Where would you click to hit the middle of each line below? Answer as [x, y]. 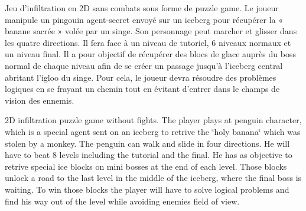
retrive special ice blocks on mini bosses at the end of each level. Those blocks [146, 166]
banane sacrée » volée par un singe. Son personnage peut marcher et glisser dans [151, 31]
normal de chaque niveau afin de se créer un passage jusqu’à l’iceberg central [144, 65]
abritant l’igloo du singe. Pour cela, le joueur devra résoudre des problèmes [141, 77]
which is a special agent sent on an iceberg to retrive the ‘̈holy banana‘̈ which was [153, 131]
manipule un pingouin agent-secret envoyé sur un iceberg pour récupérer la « [144, 19]
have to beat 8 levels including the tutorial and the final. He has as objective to [149, 155]
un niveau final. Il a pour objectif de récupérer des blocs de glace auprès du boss [150, 54]
